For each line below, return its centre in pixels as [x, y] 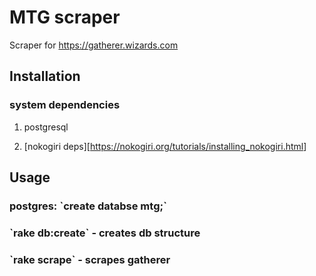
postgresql [46, 127]
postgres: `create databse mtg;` [88, 206]
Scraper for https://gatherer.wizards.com [94, 45]
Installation [45, 76]
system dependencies [65, 105]
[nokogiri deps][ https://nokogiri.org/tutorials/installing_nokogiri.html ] [165, 146]
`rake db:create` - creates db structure [105, 233]
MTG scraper [65, 17]
